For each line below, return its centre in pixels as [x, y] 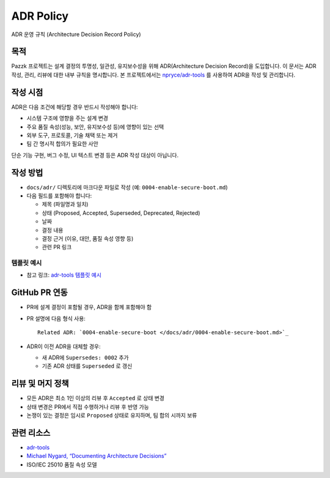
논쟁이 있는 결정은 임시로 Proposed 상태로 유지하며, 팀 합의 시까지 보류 [112, 416]
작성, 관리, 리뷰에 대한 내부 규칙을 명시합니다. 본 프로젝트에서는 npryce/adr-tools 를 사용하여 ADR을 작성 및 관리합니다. [153, 75]
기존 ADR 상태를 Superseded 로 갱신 [87, 366]
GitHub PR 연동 [40, 293]
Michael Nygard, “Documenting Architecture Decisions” [97, 456]
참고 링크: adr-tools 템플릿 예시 [64, 275]
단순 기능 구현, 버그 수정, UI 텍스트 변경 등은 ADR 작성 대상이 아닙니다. [95, 155]
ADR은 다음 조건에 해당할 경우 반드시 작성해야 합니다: [75, 106]
